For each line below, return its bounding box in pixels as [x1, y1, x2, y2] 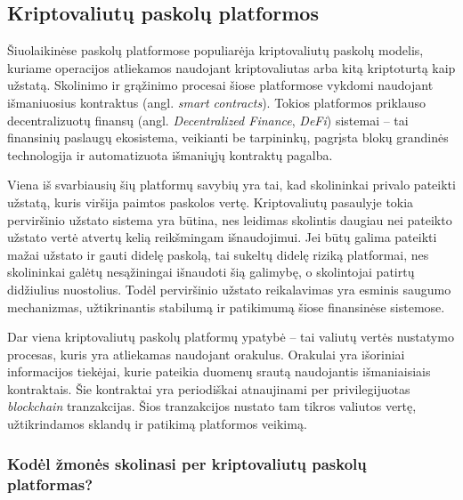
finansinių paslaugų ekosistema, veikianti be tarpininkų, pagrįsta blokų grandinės [7, 128, 449, 147]
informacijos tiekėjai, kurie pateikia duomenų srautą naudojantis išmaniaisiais [7, 362, 431, 381]
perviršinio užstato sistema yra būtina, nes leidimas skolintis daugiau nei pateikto [7, 210, 452, 229]
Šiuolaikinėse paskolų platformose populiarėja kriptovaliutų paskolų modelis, [7, 41, 424, 60]
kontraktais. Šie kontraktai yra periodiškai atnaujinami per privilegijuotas [7, 379, 410, 398]
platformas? [7, 472, 93, 495]
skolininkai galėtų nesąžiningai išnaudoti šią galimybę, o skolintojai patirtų [7, 262, 415, 281]
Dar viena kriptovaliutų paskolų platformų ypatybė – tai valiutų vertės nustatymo [7, 327, 454, 346]
